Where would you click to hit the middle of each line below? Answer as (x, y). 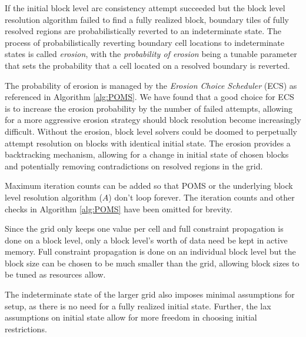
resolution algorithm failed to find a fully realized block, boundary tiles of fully (147, 19)
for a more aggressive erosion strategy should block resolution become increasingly (153, 120)
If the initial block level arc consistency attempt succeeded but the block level (145, 8)
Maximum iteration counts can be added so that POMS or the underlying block (149, 186)
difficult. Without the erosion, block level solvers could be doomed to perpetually (151, 131)
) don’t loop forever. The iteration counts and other (202, 197)
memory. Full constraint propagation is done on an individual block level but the (150, 251)
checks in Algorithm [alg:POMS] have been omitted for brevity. (119, 208)
